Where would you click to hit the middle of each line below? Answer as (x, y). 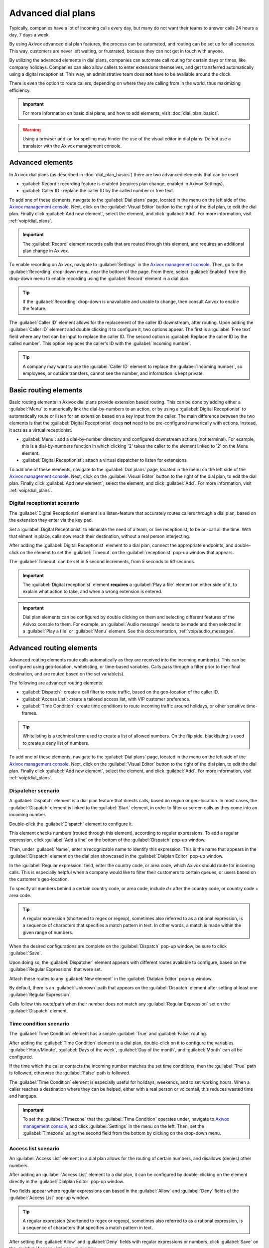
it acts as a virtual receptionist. (41, 430)
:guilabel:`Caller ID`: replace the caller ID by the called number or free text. (98, 191)
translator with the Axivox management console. (72, 146)
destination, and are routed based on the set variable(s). (67, 673)
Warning (32, 129)
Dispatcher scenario (34, 791)
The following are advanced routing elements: (57, 683)
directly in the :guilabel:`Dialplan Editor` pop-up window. (67, 1182)
